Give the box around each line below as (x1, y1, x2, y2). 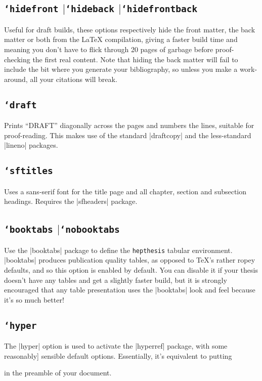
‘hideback (65, 4, 115, 15)
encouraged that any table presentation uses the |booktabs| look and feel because (4, 284, 255, 295)
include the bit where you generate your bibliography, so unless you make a (4, 64, 238, 74)
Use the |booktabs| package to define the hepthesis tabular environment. (4, 244, 233, 255)
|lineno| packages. (4, 140, 58, 150)
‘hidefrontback (121, 4, 198, 15)
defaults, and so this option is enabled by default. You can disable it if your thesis (4, 264, 258, 275)
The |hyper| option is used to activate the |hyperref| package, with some (4, 341, 228, 351)
